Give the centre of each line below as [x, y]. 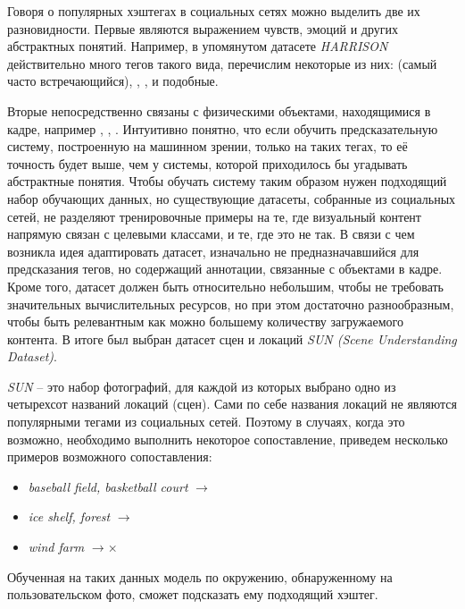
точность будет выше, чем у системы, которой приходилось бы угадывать [208, 163]
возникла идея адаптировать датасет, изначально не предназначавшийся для [213, 251]
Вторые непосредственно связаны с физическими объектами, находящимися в [219, 110]
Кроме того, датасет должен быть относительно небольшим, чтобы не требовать [225, 286]
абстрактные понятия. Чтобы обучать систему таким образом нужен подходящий [227, 181]
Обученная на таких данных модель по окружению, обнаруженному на [200, 576]
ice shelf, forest [69, 516]
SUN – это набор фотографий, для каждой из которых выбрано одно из [202, 386]
